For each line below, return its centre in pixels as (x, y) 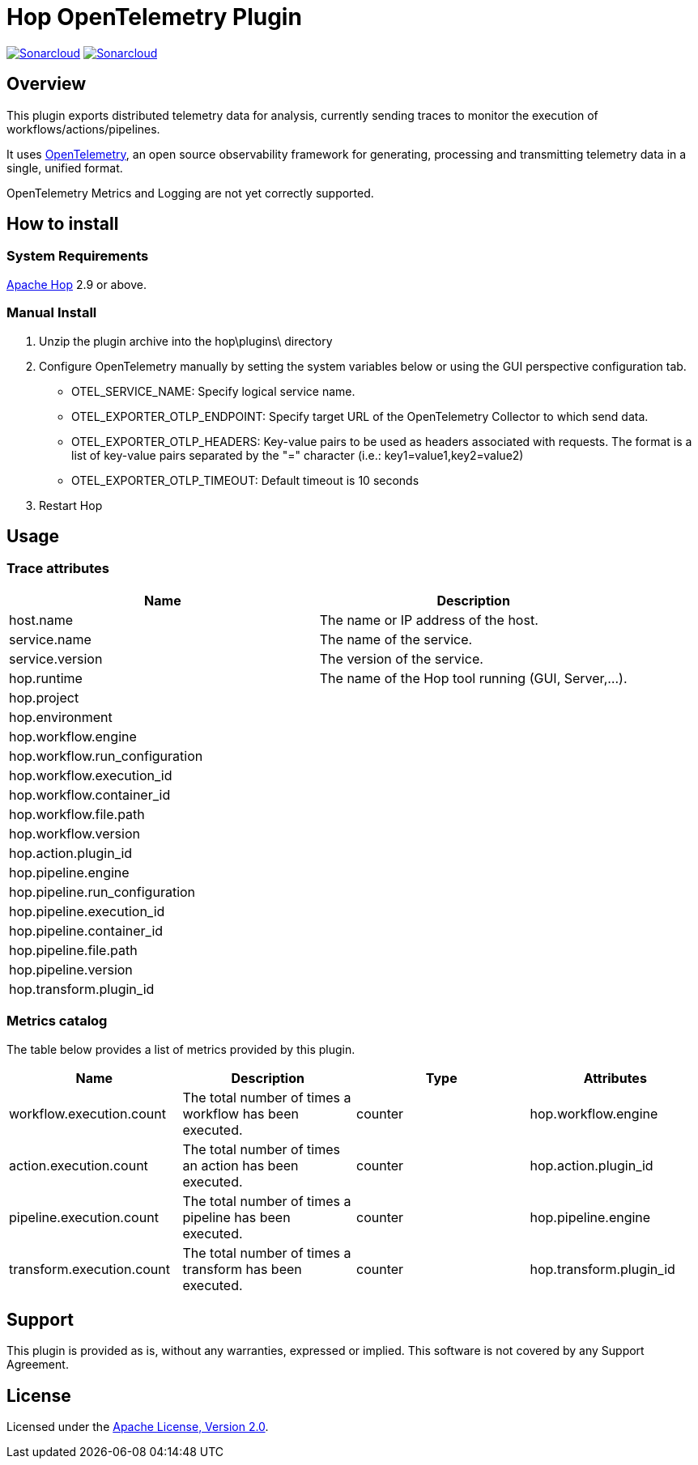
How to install (63, 224)
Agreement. (38, 1365)
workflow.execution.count (87, 1113)
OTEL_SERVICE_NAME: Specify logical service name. (213, 391)
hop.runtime (46, 678)
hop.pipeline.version (71, 969)
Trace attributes (58, 569)
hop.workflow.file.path (77, 814)
